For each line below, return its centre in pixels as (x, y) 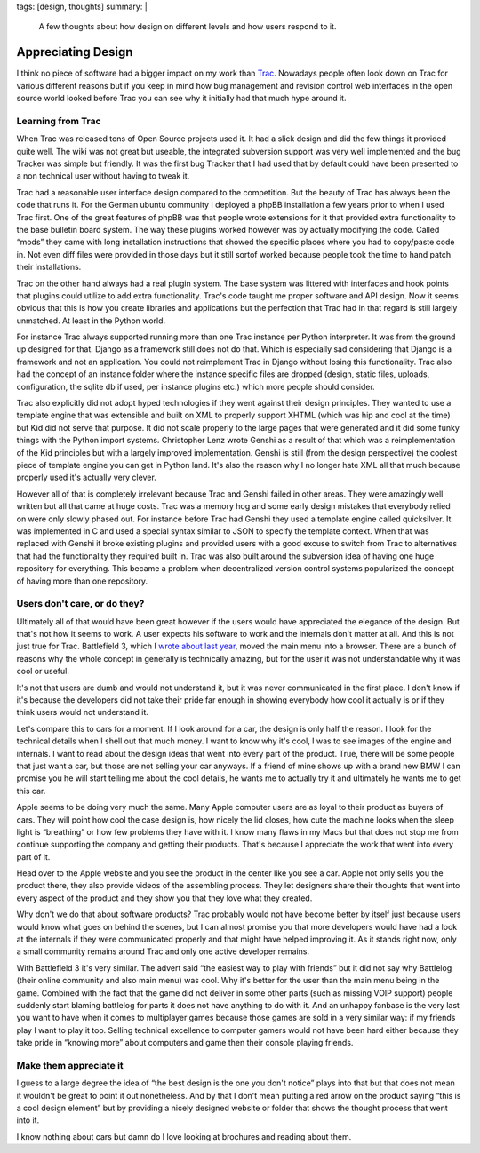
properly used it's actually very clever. (87, 477)
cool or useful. (43, 672)
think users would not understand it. (82, 712)
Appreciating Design (75, 52)
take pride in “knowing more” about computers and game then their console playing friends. (185, 1043)
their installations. (49, 267)
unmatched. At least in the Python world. (91, 321)
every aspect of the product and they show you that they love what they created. (164, 898)
